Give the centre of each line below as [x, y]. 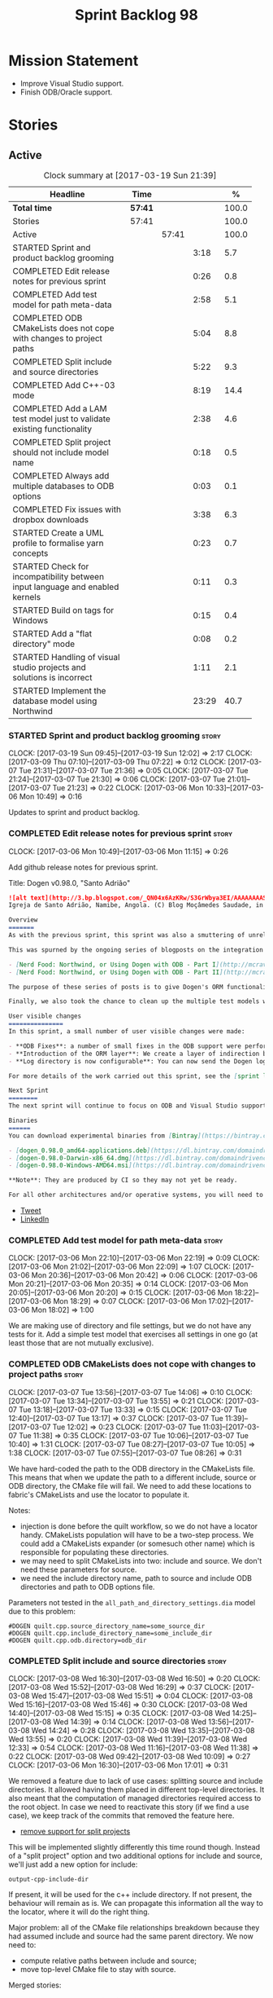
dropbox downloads [51, 519]
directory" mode [44, 644]
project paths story [46, 1375]
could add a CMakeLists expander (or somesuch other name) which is [137, 1543]
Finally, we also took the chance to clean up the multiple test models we [139, 1001]
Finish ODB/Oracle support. [66, 92]
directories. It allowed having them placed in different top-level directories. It [136, 1789]
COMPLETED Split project [62, 442]
